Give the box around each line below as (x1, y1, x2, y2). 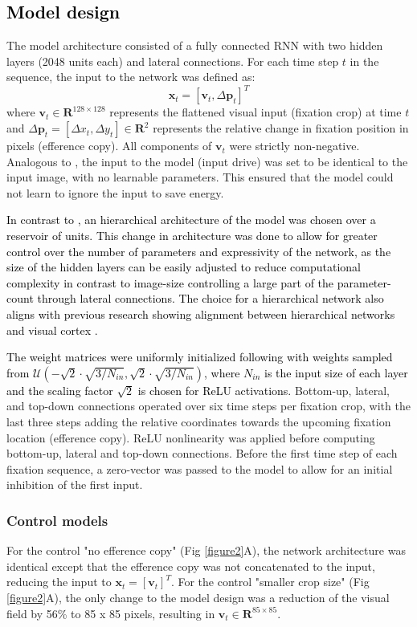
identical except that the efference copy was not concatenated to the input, (6, 557, 375, 574)
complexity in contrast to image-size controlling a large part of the (6, 274, 334, 291)
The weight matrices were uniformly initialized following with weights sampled (6, 348, 393, 365)
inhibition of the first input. (6, 476, 143, 493)
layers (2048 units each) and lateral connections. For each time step (6, 52, 339, 69)
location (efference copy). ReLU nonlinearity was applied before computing (6, 429, 375, 446)
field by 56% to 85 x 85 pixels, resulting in (6, 605, 215, 621)
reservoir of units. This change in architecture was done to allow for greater (6, 227, 378, 244)
